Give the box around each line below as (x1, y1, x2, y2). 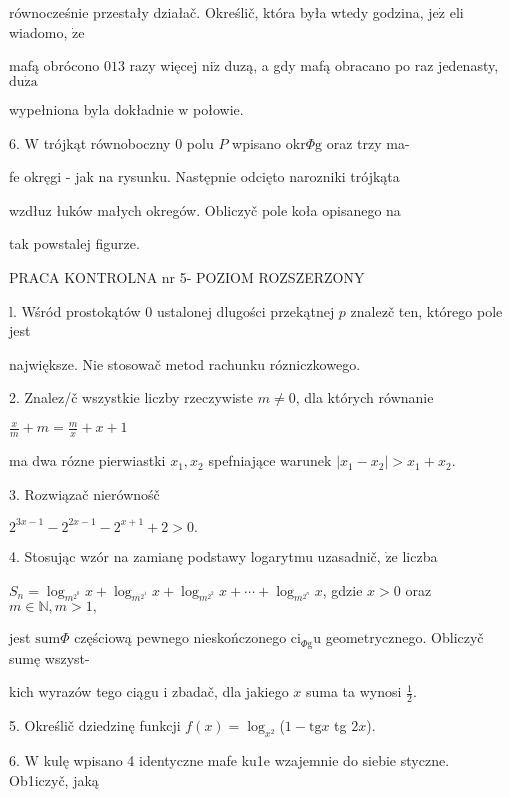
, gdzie (322, 579, 363, 600)
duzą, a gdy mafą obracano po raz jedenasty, (224, 55, 499, 76)
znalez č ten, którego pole (350, 300, 503, 321)
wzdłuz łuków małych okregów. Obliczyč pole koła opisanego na (9, 199, 401, 220)
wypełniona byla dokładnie (9, 99, 174, 119)
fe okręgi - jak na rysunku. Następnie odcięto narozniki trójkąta (9, 166, 400, 187)
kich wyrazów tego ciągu (9, 681, 159, 702)
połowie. (193, 99, 244, 119)
